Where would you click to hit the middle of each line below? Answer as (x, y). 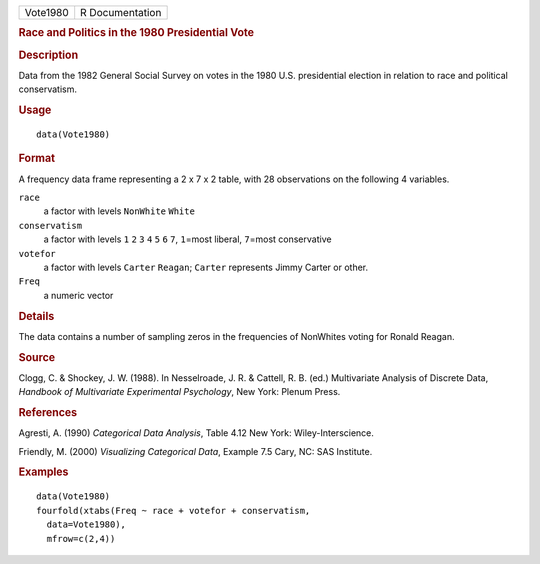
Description (48, 55)
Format (36, 158)
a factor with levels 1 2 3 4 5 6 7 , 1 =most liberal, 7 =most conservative (187, 239)
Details (36, 316)
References (48, 413)
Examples (43, 472)
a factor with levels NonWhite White (119, 211)
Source (37, 357)
